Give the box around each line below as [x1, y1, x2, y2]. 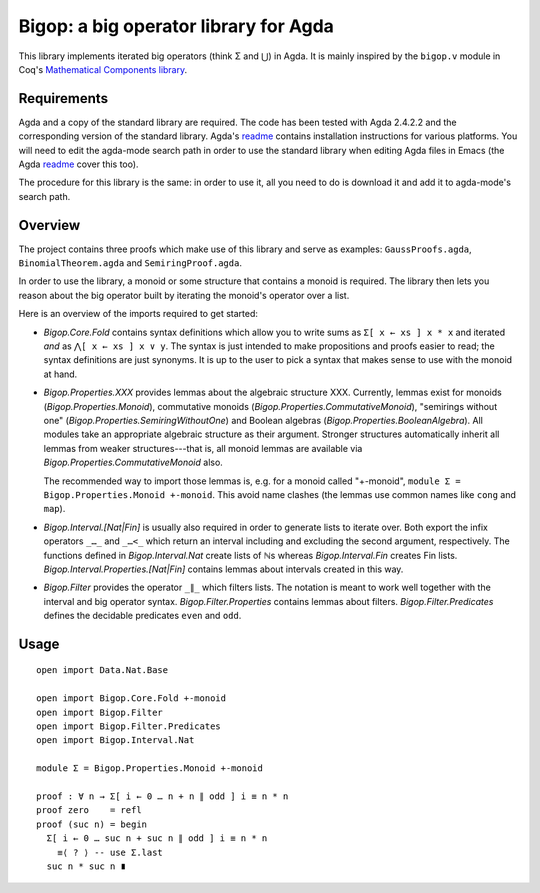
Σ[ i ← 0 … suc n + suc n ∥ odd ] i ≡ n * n [46, 833, 268, 844]
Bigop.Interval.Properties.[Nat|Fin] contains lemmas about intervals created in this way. [43, 563, 404, 575]
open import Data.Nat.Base [36, 665, 169, 676]
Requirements [18, 90, 109, 107]
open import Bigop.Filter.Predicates [36, 721, 222, 732]
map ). [43, 503, 66, 515]
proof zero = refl [36, 805, 142, 816]
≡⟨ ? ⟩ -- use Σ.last [56, 846, 164, 858]
